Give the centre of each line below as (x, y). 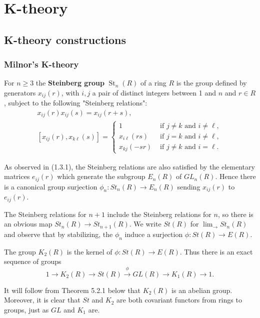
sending (189, 186)
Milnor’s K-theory (41, 64)
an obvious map (28, 224)
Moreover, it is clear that (42, 300)
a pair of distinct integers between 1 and (154, 92)
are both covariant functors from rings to (179, 300)
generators (20, 92)
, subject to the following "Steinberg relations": (76, 103)
